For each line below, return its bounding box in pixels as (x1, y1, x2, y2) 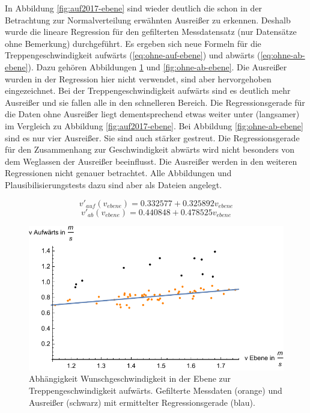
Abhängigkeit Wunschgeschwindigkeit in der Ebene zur (29, 372, 231, 385)
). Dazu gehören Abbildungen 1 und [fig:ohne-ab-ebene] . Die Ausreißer (28, 60, 287, 73)
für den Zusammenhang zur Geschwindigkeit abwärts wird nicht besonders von (5, 143, 295, 156)
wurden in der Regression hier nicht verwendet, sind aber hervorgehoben (5, 72, 272, 85)
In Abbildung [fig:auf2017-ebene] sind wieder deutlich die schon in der (5, 2, 263, 14)
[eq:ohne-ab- (260, 49, 305, 61)
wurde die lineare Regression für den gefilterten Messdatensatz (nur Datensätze (5, 25, 297, 38)
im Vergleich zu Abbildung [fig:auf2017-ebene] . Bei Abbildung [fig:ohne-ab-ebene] (5, 119, 303, 132)
